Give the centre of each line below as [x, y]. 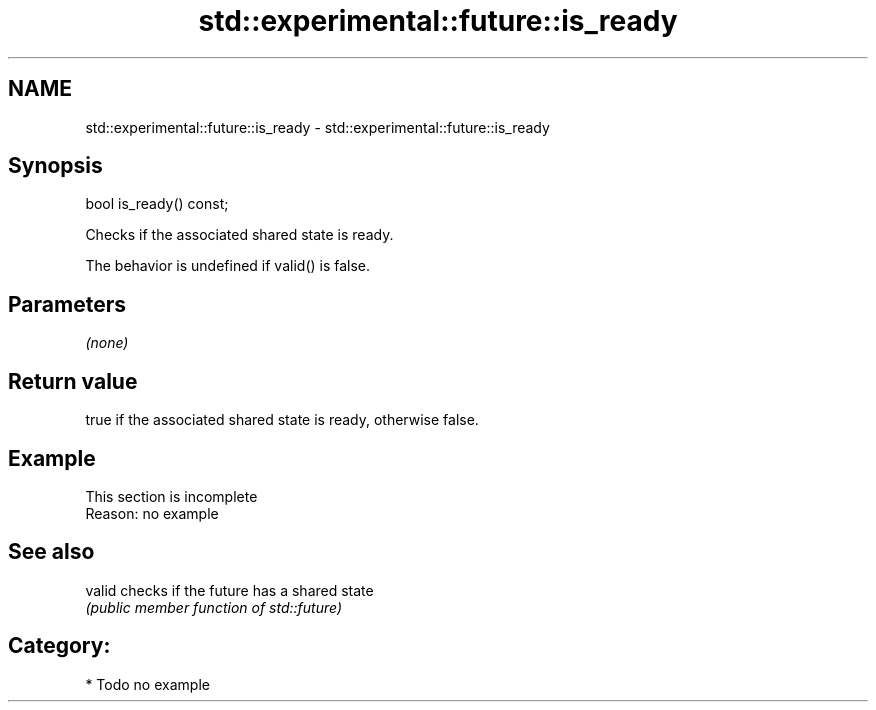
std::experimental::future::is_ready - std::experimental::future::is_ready [317, 127]
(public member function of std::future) [213, 607]
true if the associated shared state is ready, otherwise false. [282, 420]
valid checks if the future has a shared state [229, 590]
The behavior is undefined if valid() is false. [228, 266]
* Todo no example [147, 684]
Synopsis [55, 166]
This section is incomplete [171, 496]
